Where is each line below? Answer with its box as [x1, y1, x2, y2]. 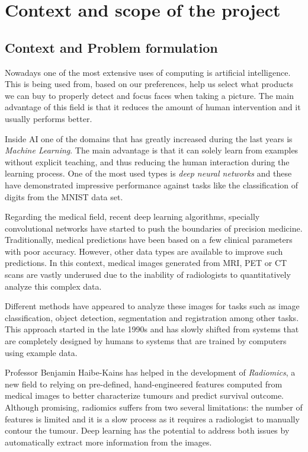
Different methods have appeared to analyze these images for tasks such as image [5, 300, 300, 312]
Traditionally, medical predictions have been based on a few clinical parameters [5, 233, 293, 246]
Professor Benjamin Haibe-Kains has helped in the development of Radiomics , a [5, 366, 296, 379]
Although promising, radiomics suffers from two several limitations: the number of [5, 401, 303, 413]
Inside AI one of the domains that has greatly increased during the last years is [5, 132, 293, 145]
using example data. [5, 346, 78, 358]
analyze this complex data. [5, 280, 102, 292]
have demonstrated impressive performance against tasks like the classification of [5, 178, 299, 191]
